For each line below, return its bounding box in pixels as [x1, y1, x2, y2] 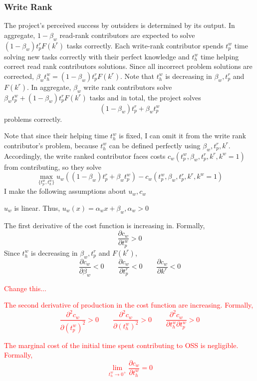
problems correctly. [4, 113, 62, 124]
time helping [200, 51, 239, 61]
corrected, [4, 70, 34, 81]
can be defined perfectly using [109, 140, 201, 150]
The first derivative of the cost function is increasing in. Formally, [4, 220, 205, 230]
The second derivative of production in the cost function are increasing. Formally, [4, 300, 254, 310]
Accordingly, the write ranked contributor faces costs [4, 150, 166, 161]
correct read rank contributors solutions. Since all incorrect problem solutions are [4, 61, 253, 71]
